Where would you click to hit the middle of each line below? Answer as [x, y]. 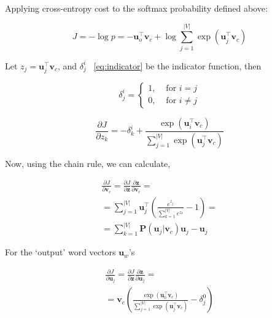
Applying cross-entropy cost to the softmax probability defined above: [136, 8]
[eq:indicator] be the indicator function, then [177, 65]
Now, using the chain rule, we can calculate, [88, 163]
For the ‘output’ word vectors [60, 252]
